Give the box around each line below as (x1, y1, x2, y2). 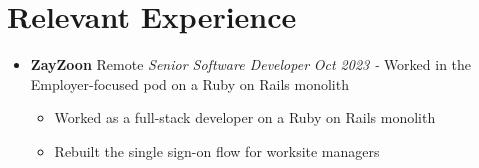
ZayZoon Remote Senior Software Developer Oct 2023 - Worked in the (30, 54, 472, 75)
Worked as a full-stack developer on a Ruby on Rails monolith (54, 107, 436, 128)
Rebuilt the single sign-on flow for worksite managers (54, 140, 380, 161)
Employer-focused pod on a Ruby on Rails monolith (30, 73, 349, 94)
